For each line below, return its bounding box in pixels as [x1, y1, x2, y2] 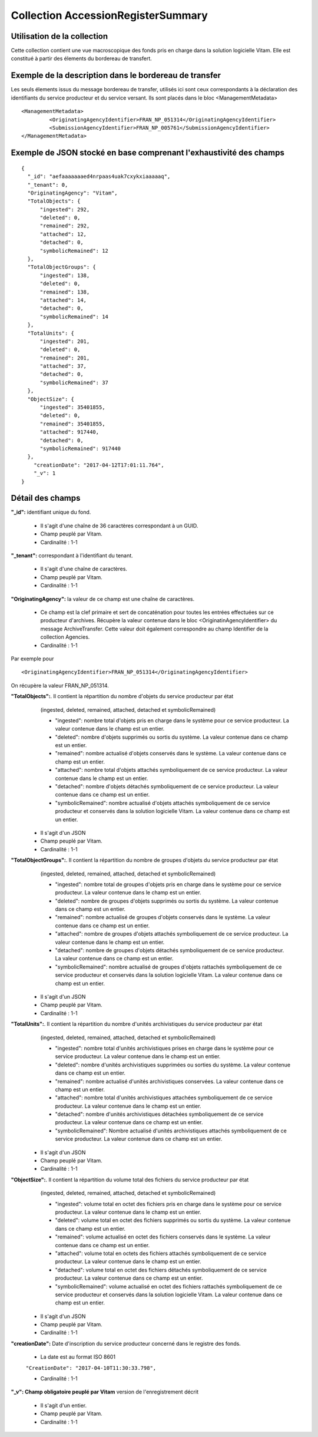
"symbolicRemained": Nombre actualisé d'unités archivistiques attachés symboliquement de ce [55, 1127, 287, 1134]
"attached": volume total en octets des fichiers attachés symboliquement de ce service [55, 1250, 267, 1257]
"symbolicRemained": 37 [39, 379, 109, 386]
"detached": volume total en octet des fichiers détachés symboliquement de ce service [55, 1266, 267, 1273]
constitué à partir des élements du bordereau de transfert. [11, 55, 153, 62]
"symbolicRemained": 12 [39, 247, 109, 254]
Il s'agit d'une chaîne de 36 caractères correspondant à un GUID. [40, 522, 198, 529]
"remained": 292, [39, 223, 90, 229]
